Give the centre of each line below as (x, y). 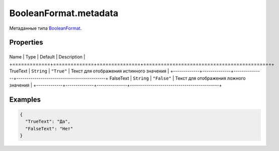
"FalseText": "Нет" (49, 129)
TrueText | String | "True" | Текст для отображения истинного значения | (89, 71)
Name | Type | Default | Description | (47, 57)
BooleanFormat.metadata (64, 13)
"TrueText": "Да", (48, 122)
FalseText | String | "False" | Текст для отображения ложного (177, 78)
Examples (25, 99)
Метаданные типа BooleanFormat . (45, 28)
